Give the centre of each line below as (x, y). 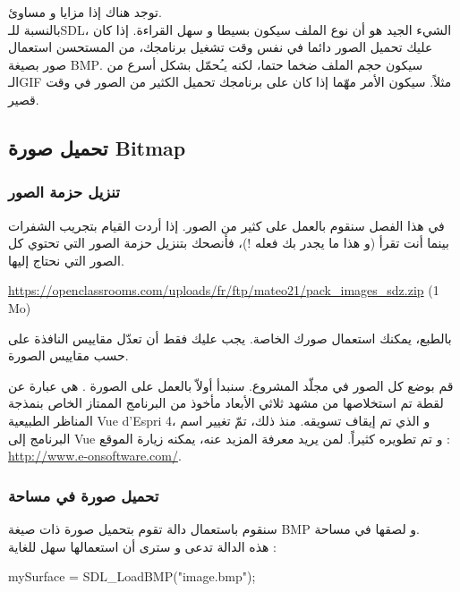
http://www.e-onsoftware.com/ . (95, 456)
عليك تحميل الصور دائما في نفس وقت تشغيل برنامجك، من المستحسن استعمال (221, 47)
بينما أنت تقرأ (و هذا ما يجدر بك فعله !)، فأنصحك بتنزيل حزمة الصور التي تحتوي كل (229, 243)
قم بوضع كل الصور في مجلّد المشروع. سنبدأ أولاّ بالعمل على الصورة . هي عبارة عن (231, 385)
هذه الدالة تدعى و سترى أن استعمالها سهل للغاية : (142, 546)
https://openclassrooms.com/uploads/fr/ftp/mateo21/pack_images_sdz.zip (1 (224, 290)
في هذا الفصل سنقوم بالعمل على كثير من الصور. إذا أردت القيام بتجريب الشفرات (226, 225)
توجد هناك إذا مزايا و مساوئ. (85, 12)
